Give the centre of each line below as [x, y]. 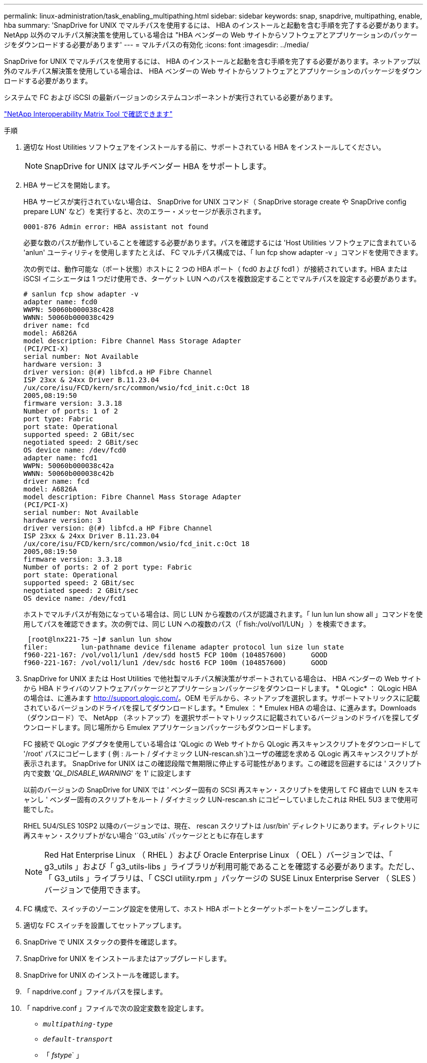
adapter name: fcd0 [60, 302]
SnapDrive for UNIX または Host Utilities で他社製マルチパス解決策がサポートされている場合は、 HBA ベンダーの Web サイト [223, 679]
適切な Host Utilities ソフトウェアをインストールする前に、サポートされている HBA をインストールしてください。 [204, 147]
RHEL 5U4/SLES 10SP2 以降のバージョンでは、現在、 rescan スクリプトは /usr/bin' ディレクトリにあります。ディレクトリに [222, 826]
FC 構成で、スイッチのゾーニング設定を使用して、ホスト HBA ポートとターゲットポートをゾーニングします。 [198, 909]
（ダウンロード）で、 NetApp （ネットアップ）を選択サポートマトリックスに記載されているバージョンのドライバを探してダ [221, 718]
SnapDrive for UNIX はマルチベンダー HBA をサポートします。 [158, 166]
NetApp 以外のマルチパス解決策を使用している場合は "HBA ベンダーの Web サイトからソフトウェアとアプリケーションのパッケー [211, 35]
